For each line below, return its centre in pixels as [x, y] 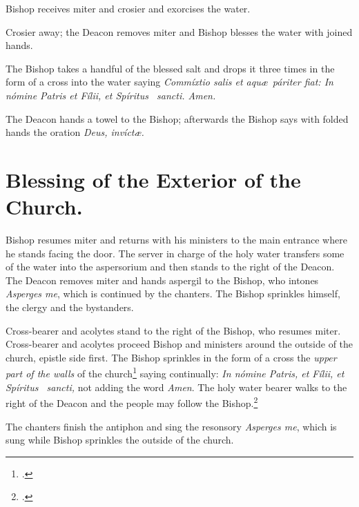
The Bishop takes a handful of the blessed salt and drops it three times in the [170, 68]
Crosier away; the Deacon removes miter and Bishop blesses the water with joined [179, 31]
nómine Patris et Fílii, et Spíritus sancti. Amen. [111, 95]
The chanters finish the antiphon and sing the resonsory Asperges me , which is [171, 426]
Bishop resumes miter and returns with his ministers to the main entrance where [176, 240]
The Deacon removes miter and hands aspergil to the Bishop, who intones [162, 280]
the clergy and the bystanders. [70, 307]
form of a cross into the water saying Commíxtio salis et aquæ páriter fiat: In [169, 82]
